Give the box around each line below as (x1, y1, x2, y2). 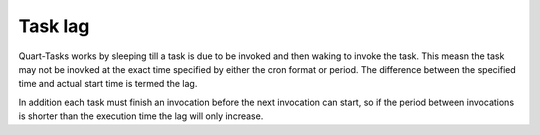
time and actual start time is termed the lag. (18, 78, 198, 90)
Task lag (18, 15, 90, 37)
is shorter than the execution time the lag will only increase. (18, 110, 264, 122)
